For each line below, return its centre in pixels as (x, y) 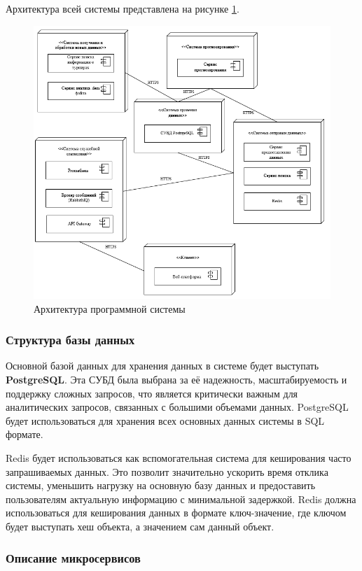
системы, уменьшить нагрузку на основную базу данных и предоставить (161, 485)
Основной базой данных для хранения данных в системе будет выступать (162, 366)
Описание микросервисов (73, 557)
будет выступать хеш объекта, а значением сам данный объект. (140, 526)
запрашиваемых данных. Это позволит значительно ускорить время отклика (167, 471)
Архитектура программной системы (110, 308)
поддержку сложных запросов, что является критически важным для (152, 393)
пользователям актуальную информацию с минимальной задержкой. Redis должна (181, 499)
